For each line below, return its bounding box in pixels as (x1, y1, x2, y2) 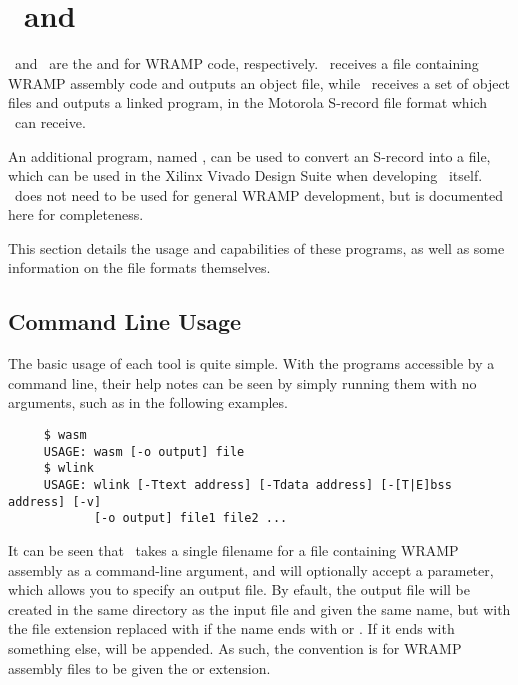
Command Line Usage (8, 306, 242, 337)
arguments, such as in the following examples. (8, 392, 288, 413)
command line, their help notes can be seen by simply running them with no (8, 372, 477, 393)
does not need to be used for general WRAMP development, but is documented (14, 184, 503, 205)
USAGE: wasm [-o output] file (43, 444, 245, 459)
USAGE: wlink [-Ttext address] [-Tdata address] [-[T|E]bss (43, 478, 452, 493)
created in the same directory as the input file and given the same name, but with (8, 598, 511, 619)
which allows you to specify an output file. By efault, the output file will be (8, 579, 470, 600)
